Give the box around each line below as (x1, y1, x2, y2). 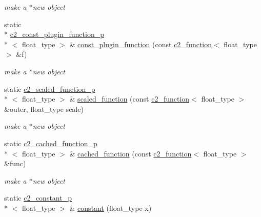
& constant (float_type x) (69, 202, 152, 213)
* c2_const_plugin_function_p (4, 29, 104, 40)
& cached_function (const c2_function (69, 148, 192, 159)
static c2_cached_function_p (4, 137, 97, 148)
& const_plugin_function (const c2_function (69, 38, 212, 49)
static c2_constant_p (4, 192, 72, 203)
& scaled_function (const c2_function (69, 93, 190, 104)
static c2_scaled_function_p (4, 83, 95, 94)
